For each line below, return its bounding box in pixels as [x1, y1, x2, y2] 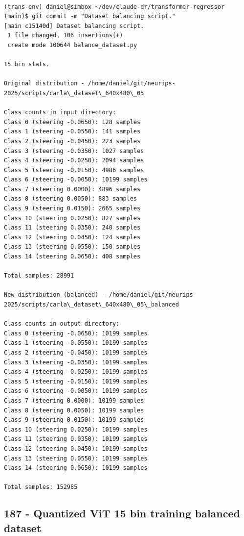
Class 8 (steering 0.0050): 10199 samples [4, 407, 144, 414]
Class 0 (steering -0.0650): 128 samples [4, 118, 141, 126]
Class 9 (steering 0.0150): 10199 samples [4, 416, 144, 424]
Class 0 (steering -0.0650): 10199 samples [4, 330, 148, 337]
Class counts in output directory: [4, 320, 120, 328]
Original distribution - [4, 80, 85, 87]
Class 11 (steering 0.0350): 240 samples [4, 224, 141, 231]
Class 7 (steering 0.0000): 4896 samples [4, 185, 141, 193]
